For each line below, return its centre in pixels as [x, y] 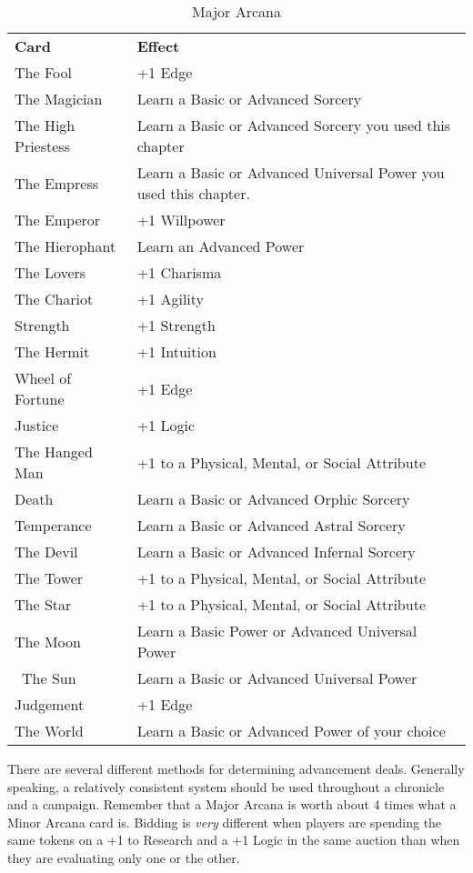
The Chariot [54, 299]
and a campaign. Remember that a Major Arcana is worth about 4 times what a [232, 804]
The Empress [56, 183]
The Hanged [54, 452]
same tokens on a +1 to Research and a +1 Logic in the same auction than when [234, 840]
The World [49, 731]
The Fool [43, 72]
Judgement [50, 704]
